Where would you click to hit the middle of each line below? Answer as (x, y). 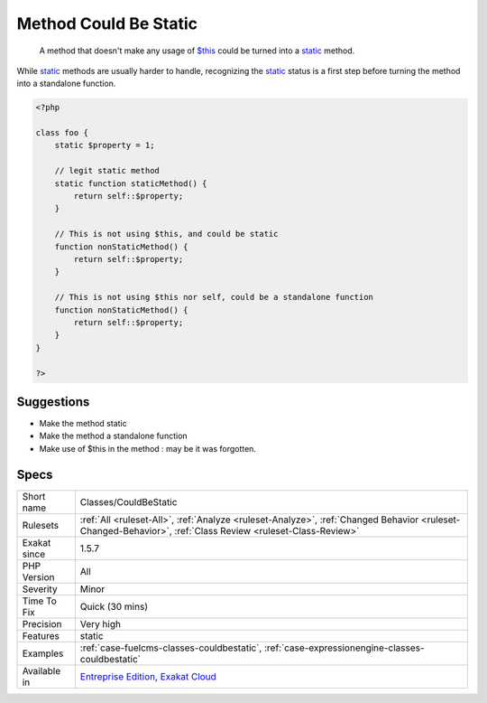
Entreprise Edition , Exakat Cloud (148, 676)
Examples (43, 653)
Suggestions (53, 402)
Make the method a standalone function (114, 436)
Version (38, 576)
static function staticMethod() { (131, 183)
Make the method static (83, 424)
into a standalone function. (66, 84)
